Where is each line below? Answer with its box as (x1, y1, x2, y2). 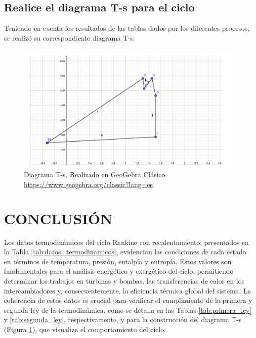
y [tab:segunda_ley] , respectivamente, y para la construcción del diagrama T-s (4, 314, 242, 325)
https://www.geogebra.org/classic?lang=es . (24, 179, 155, 189)
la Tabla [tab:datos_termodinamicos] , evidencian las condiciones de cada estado (4, 246, 246, 257)
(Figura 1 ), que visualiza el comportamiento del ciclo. (4, 324, 166, 334)
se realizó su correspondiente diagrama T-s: (4, 32, 135, 43)
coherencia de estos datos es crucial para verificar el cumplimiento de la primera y (4, 295, 253, 305)
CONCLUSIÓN (4, 208, 113, 228)
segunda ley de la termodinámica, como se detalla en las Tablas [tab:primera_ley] (4, 304, 252, 315)
